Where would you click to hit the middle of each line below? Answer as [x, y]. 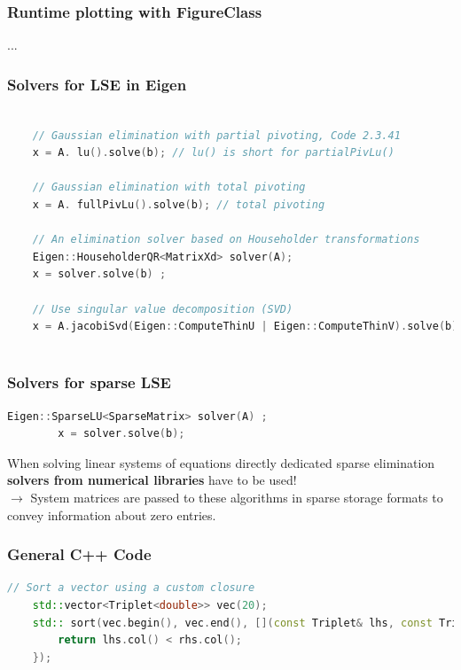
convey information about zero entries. [112, 514]
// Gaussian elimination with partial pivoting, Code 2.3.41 [216, 135]
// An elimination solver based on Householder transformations [226, 240]
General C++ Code [79, 554]
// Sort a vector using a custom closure [131, 588]
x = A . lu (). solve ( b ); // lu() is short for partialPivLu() [213, 153]
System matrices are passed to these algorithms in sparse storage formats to [237, 497]
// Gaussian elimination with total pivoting [169, 187]
